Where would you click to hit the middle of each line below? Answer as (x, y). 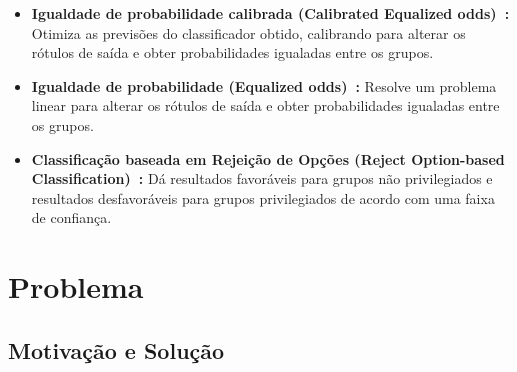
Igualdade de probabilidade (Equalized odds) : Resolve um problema (264, 85)
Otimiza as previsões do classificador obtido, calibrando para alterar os (248, 32)
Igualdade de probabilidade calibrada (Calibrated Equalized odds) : (270, 13)
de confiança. (71, 217)
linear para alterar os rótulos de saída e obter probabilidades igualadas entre (265, 105)
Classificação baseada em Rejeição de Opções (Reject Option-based (268, 158)
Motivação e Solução (116, 349)
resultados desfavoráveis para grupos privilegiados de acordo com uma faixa (263, 197)
